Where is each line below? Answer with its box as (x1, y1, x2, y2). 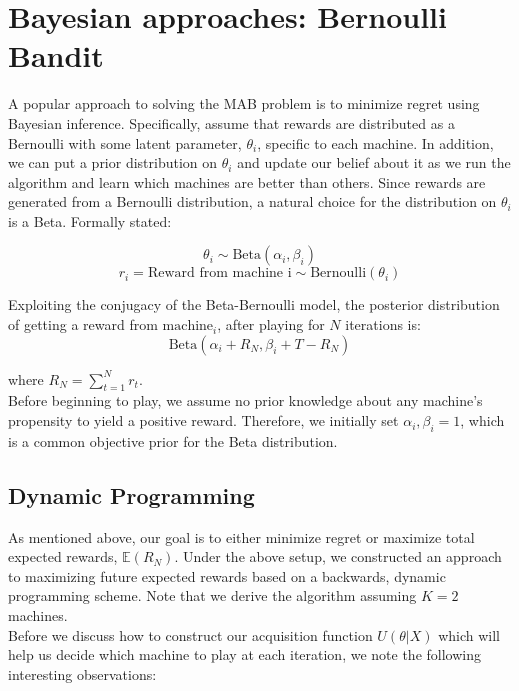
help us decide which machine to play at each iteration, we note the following (8, 644, 481, 665)
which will (438, 624, 500, 645)
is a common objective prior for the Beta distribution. (8, 430, 338, 451)
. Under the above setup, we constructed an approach (174, 546, 502, 567)
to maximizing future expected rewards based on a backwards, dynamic (8, 565, 446, 586)
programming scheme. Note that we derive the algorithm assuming (8, 585, 417, 606)
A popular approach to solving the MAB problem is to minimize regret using (8, 93, 480, 114)
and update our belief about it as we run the (237, 152, 511, 173)
